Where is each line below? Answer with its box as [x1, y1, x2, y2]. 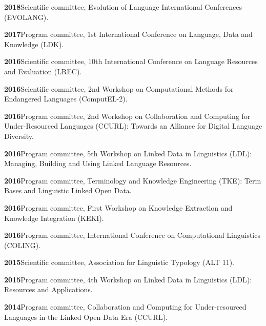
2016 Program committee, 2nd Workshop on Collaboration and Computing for [4, 110, 251, 121]
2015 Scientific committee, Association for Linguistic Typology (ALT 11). [4, 257, 234, 268]
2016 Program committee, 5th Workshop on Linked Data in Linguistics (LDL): [4, 148, 252, 158]
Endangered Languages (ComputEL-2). [4, 93, 128, 104]
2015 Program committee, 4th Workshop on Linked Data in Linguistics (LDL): [4, 274, 252, 284]
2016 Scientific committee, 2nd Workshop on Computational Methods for [4, 83, 234, 94]
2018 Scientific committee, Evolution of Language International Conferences [4, 2, 242, 12]
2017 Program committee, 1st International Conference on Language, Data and [4, 29, 253, 39]
